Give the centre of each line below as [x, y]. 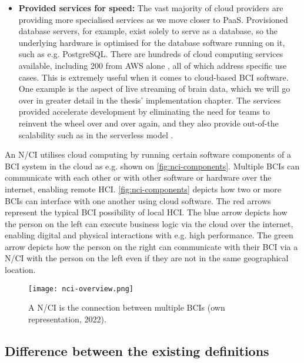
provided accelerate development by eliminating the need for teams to [144, 111]
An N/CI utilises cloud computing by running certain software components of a [148, 154]
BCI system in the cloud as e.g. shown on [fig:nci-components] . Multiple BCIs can [152, 166]
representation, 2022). [67, 319]
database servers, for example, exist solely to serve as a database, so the [148, 31]
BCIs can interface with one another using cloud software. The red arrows [138, 200]
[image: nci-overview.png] [81, 289]
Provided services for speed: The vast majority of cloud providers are [151, 8]
